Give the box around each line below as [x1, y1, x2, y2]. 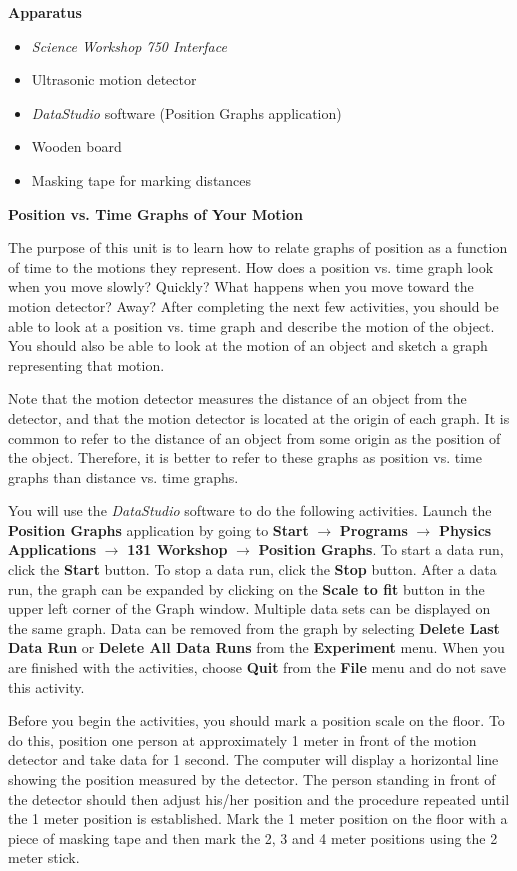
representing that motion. [8, 354, 165, 375]
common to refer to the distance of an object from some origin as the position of [8, 427, 501, 448]
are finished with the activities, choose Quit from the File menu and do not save [8, 657, 507, 678]
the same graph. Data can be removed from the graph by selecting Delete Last [8, 617, 500, 638]
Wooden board [31, 136, 122, 157]
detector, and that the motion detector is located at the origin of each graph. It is [8, 407, 510, 428]
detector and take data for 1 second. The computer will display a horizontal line [8, 749, 499, 770]
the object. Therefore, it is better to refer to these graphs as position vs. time [8, 447, 482, 468]
